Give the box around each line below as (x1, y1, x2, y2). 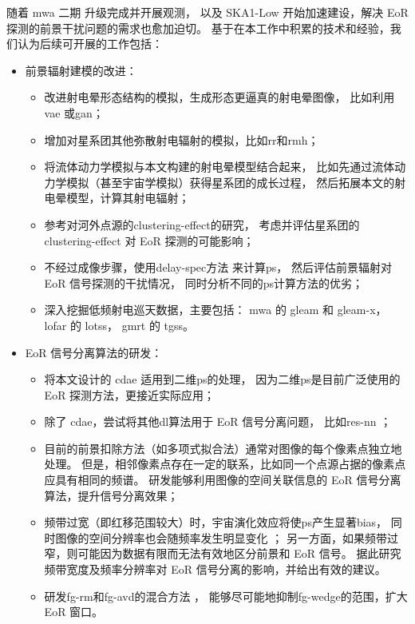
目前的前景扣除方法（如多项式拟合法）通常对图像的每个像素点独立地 (44, 439, 402, 456)
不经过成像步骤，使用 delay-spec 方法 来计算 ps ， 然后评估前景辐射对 (44, 259, 392, 276)
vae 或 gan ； (44, 104, 104, 121)
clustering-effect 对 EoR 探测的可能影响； (44, 232, 255, 248)
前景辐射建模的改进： (25, 62, 137, 78)
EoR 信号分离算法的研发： (25, 344, 163, 360)
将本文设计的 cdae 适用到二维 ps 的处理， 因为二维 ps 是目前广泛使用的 (44, 371, 401, 388)
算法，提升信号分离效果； (44, 487, 179, 503)
